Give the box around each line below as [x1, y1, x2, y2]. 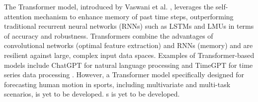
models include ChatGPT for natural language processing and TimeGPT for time [4, 59, 253, 70]
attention [4, 11, 32, 21]
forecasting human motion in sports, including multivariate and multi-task [4, 79, 231, 89]
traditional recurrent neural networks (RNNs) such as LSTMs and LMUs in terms [4, 21, 254, 31]
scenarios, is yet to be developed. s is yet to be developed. [4, 89, 180, 99]
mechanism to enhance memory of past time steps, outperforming [34, 11, 234, 21]
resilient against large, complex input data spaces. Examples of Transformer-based [4, 50, 255, 60]
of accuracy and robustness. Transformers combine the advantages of [4, 30, 213, 41]
